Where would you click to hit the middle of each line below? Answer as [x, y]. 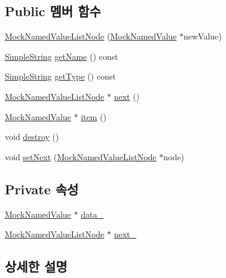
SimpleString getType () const [60, 76]
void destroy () [32, 137]
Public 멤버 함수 [53, 11]
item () [94, 116]
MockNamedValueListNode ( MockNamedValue [91, 36]
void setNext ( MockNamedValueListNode [81, 156]
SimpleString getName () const [62, 56]
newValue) [202, 36]
